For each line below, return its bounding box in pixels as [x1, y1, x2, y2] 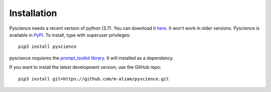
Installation [9, 8, 57, 19]
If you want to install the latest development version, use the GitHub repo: [9, 64, 162, 70]
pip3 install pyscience [18, 44, 77, 50]
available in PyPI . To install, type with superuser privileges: [9, 32, 130, 38]
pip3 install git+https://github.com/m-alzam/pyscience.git [18, 76, 169, 81]
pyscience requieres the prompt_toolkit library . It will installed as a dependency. [9, 55, 174, 61]
